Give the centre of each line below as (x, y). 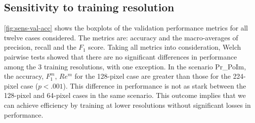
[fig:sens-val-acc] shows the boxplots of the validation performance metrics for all (126, 28)
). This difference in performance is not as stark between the (154, 85)
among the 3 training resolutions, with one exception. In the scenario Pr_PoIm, (125, 66)
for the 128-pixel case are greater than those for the (153, 76)
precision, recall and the (40, 47)
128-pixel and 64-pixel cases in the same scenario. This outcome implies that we (125, 95)
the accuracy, (24, 76)
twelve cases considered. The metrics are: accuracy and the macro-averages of (121, 37)
